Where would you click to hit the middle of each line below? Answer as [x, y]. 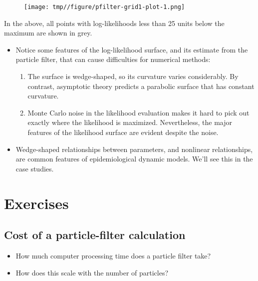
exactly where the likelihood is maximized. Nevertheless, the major [130, 122]
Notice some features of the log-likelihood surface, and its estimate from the [132, 49]
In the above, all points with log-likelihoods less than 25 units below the [114, 23]
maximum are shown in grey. [48, 33]
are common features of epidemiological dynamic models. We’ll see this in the [134, 159]
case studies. [35, 168]
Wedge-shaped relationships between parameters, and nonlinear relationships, [134, 149]
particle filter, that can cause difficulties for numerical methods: [113, 59]
